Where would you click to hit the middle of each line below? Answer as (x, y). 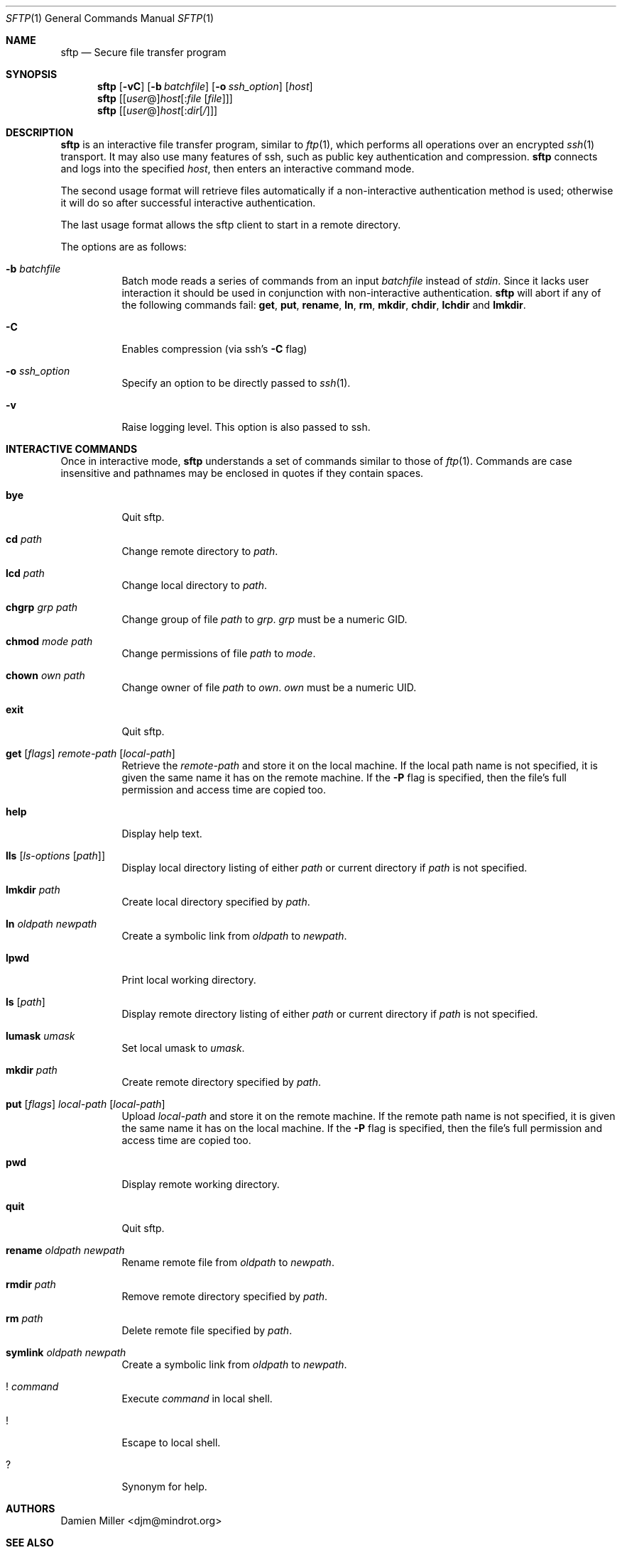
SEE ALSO (30, 1543)
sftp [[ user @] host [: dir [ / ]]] (158, 110)
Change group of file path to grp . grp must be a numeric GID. (264, 619)
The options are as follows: (124, 247)
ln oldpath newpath (51, 924)
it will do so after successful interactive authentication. (188, 203)
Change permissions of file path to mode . (219, 653)
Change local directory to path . (194, 585)
